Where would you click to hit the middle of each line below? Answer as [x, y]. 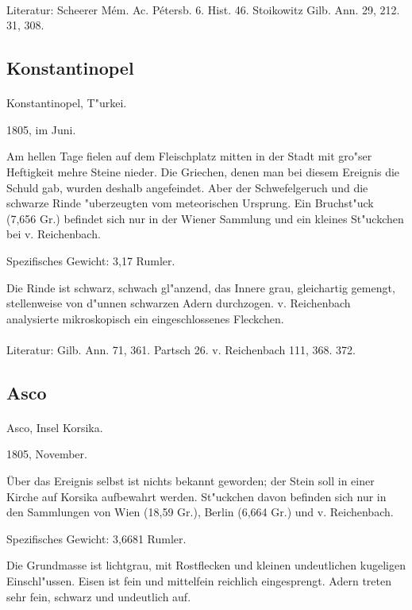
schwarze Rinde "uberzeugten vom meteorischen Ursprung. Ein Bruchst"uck [190, 203]
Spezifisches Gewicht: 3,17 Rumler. [91, 260]
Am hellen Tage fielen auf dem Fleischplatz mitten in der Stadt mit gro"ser [189, 156]
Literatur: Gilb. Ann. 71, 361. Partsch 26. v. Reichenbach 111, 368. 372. [181, 349]
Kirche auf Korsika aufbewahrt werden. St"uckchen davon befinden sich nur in [196, 496]
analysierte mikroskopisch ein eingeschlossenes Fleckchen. [145, 318]
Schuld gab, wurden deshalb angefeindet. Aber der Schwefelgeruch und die [187, 187]
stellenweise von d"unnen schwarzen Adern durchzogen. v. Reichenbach [179, 303]
